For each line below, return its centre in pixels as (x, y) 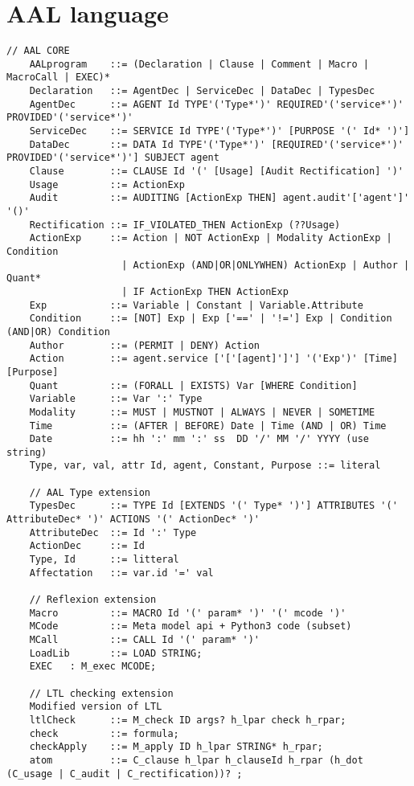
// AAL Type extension (90, 492)
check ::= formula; (104, 733)
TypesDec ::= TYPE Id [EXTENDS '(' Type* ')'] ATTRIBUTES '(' (213, 506)
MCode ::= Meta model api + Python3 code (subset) (191, 626)
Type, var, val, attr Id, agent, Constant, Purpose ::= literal (205, 466)
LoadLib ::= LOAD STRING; (116, 653)
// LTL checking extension (101, 693)
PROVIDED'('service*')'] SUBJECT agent (113, 158)
